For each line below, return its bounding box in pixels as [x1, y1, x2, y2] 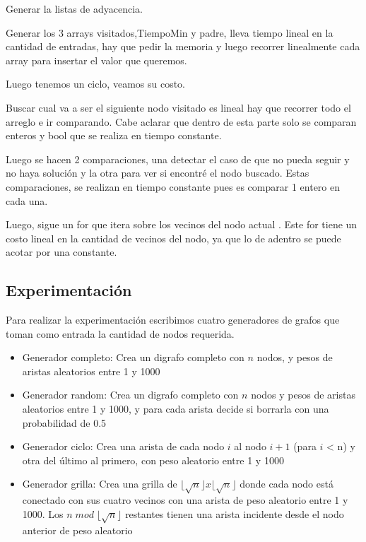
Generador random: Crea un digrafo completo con [22, 387, 239, 402]
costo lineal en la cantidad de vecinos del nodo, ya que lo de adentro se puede [6, 230, 341, 245]
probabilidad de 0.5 [22, 415, 107, 430]
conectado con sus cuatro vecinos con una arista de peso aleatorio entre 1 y [22, 493, 348, 507]
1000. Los [22, 506, 64, 521]
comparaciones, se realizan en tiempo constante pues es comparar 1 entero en [6, 179, 341, 194]
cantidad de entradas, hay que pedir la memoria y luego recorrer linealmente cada [6, 39, 360, 54]
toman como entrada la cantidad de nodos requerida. [6, 326, 235, 341]
